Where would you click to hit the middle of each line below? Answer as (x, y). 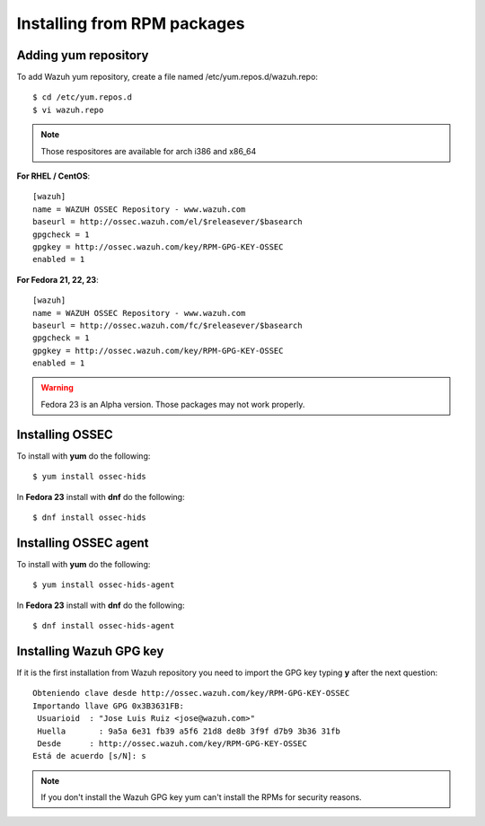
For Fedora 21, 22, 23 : (57, 279)
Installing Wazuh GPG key (90, 651)
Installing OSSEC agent (83, 543)
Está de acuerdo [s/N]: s (90, 756)
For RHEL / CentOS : (53, 176)
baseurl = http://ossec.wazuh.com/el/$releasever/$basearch (168, 222)
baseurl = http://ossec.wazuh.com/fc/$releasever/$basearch (168, 325)
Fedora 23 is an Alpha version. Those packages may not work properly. (173, 404)
